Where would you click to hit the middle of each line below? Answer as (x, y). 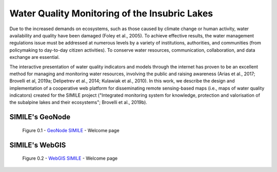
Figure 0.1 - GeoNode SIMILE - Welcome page (71, 130)
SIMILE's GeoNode (40, 117)
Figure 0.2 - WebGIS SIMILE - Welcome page (70, 158)
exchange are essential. (35, 57)
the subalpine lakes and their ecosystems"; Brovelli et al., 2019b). (78, 102)
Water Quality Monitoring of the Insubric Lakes (111, 13)
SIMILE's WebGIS (38, 145)
